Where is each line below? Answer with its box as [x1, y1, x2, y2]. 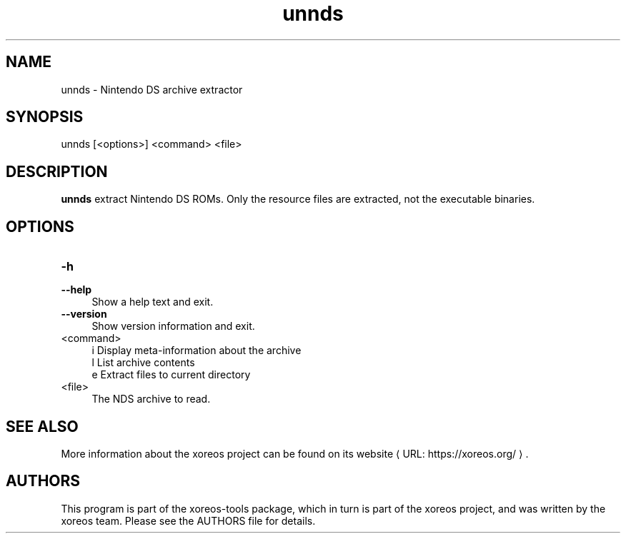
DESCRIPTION [6, 162, 108, 181]
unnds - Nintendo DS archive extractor [61, 83, 243, 96]
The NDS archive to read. [91, 393, 211, 405]
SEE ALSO [6, 417, 79, 435]
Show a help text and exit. [91, 296, 214, 308]
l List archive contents [91, 356, 195, 369]
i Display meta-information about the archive [91, 344, 302, 357]
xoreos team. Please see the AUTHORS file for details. [61, 514, 316, 527]
